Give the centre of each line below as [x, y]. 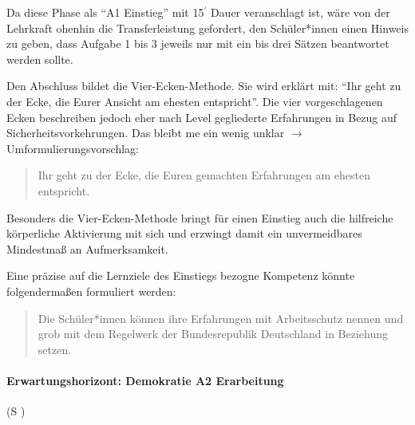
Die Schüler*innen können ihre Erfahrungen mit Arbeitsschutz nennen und [221, 318]
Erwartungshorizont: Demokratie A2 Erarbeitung [145, 380]
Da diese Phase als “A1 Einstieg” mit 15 [105, 12]
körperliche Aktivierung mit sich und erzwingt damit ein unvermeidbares [184, 233]
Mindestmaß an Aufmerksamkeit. [87, 248]
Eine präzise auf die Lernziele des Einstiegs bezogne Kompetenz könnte [181, 275]
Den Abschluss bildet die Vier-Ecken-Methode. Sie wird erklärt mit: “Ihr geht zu [204, 86]
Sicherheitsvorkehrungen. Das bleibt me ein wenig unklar [146, 133]
